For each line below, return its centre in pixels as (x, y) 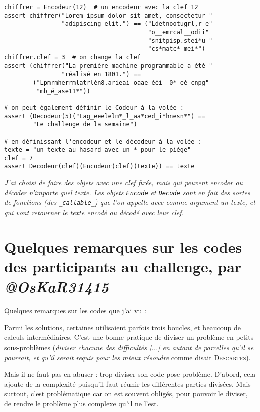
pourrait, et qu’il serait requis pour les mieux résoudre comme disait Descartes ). (127, 357)
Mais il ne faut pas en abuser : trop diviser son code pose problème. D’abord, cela (130, 374)
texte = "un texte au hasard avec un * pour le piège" (98, 150)
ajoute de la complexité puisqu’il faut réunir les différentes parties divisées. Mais (127, 384)
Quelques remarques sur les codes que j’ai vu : (75, 311)
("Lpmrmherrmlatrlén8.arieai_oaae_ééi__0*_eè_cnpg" (121, 82)
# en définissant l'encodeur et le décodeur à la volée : (103, 141)
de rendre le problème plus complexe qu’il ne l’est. (81, 403)
